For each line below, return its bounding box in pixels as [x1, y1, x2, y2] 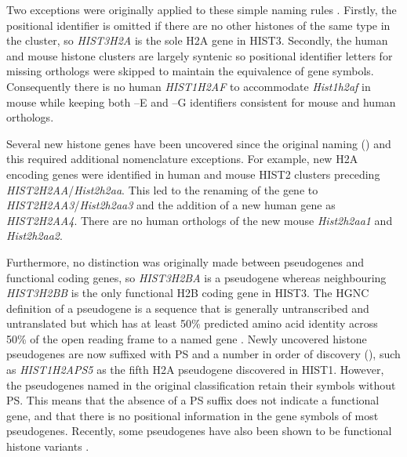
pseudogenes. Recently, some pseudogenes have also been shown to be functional [6, 423, 392, 439]
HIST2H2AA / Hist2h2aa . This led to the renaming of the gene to [6, 181, 318, 198]
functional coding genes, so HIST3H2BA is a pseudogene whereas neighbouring [6, 269, 387, 285]
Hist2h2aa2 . [6, 227, 63, 244]
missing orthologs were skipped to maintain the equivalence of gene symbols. [6, 63, 374, 79]
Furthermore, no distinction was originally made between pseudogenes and [6, 253, 365, 270]
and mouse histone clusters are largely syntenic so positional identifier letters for [6, 47, 393, 63]
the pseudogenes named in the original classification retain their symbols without [6, 376, 396, 393]
